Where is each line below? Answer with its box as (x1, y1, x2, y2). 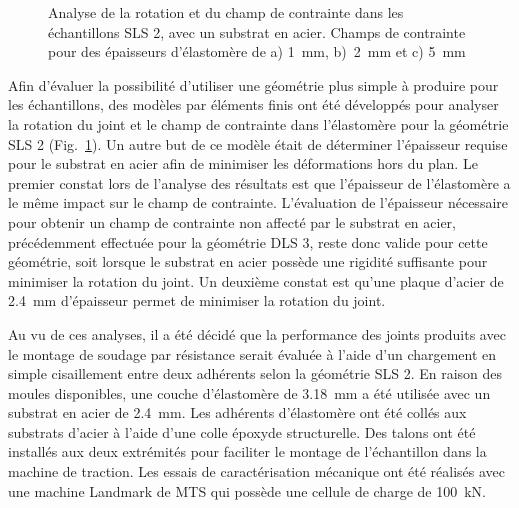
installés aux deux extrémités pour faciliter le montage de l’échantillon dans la (8, 441, 487, 462)
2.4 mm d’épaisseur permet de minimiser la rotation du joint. (8, 290, 386, 311)
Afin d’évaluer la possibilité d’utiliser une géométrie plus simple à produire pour (8, 74, 499, 95)
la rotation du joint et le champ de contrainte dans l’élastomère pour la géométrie (8, 113, 509, 134)
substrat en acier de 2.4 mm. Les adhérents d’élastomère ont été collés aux (8, 402, 467, 423)
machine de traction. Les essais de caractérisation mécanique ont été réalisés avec (8, 461, 505, 482)
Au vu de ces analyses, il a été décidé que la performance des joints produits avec (8, 323, 506, 344)
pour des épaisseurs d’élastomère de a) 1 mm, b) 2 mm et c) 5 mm (48, 41, 466, 62)
